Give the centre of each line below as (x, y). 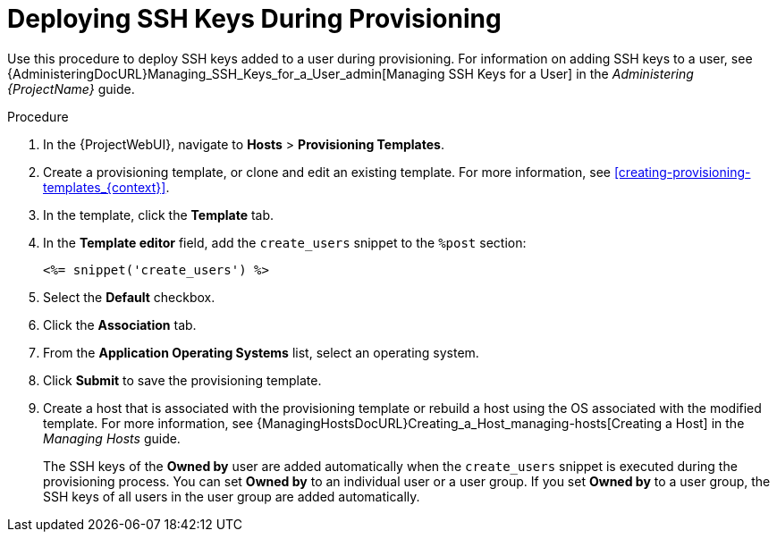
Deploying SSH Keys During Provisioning (254, 19)
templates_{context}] (105, 187)
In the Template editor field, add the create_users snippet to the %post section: (285, 242)
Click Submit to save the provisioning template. (182, 380)
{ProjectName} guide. (71, 88)
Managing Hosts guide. (112, 438)
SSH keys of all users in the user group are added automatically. (232, 496)
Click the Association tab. (120, 324)
